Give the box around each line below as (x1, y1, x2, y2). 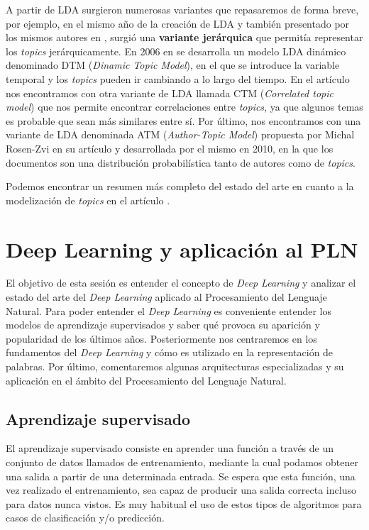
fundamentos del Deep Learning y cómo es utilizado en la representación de (6, 345, 334, 360)
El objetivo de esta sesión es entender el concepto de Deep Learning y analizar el (6, 275, 356, 290)
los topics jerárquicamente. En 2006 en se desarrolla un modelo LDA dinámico (6, 43, 346, 58)
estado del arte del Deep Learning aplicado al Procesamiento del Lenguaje (6, 289, 327, 304)
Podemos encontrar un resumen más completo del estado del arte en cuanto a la (6, 179, 354, 194)
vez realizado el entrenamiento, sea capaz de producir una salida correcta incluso (6, 482, 356, 497)
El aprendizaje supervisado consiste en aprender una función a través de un (6, 441, 334, 456)
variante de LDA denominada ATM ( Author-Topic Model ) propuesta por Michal (6, 127, 355, 142)
